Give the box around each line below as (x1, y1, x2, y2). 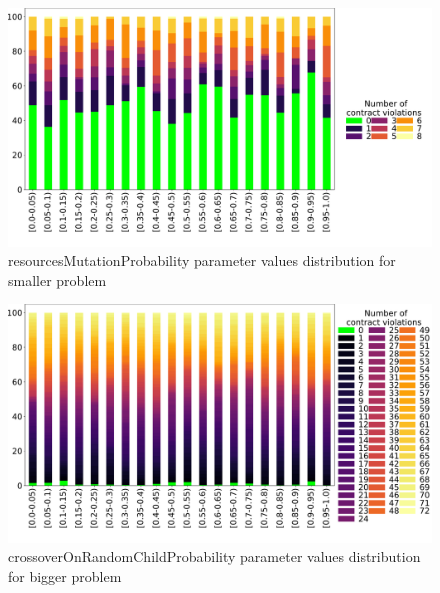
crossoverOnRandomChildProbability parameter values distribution (8, 546, 421, 567)
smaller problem (8, 269, 107, 290)
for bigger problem (8, 565, 122, 586)
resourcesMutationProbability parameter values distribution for (8, 250, 396, 271)
